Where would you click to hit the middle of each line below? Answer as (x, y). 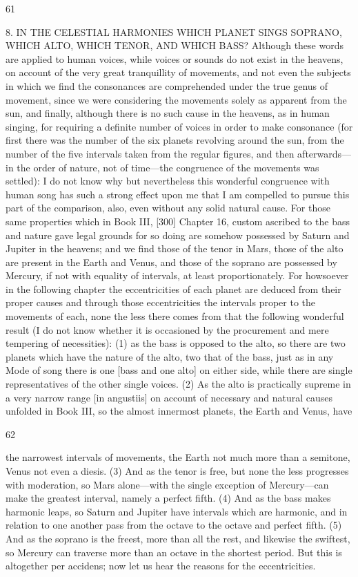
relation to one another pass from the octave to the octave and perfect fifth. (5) (174, 525)
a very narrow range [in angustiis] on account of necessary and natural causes (169, 397)
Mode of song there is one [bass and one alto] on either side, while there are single (179, 370)
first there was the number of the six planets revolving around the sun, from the (175, 140)
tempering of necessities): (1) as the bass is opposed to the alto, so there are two (176, 343)
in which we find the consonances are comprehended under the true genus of (167, 85)
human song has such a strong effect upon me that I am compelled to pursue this (178, 194)
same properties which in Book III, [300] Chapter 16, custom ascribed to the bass (178, 221)
